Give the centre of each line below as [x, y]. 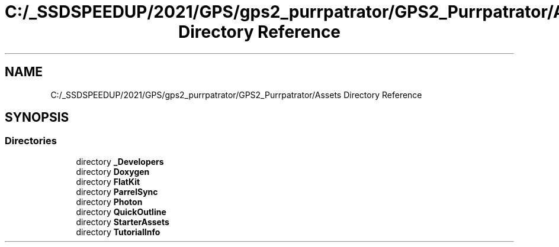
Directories [31, 141]
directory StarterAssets [123, 222]
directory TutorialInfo [118, 232]
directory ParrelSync [117, 191]
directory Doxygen [113, 171]
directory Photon [109, 201]
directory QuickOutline [121, 212]
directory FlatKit [108, 181]
